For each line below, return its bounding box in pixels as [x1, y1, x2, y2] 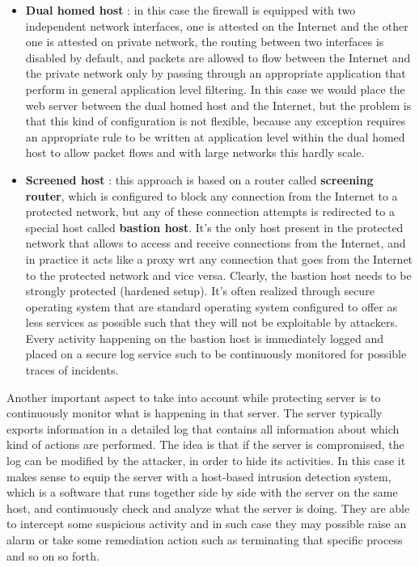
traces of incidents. [25, 362, 119, 379]
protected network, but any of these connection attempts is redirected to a [25, 203, 395, 220]
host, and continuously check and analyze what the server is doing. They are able [6, 499, 410, 516]
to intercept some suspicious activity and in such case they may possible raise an [6, 515, 407, 532]
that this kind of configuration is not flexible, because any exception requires [25, 112, 406, 129]
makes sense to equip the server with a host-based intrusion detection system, [6, 468, 391, 484]
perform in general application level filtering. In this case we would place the [25, 80, 405, 97]
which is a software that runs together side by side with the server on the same [6, 484, 398, 501]
